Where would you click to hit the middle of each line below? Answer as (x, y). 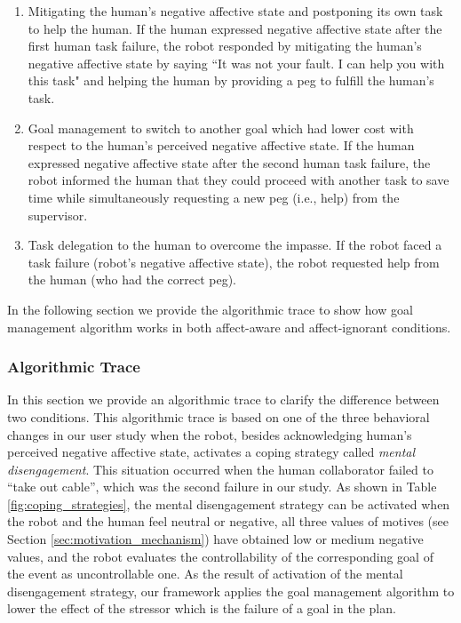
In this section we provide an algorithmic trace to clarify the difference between (223, 399)
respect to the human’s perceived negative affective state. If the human (221, 145)
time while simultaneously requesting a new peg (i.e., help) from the (214, 197)
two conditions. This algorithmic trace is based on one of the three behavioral (219, 416)
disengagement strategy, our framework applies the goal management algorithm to (231, 591)
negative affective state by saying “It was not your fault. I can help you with (236, 63)
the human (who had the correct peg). (132, 280)
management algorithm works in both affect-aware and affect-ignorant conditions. (229, 327)
